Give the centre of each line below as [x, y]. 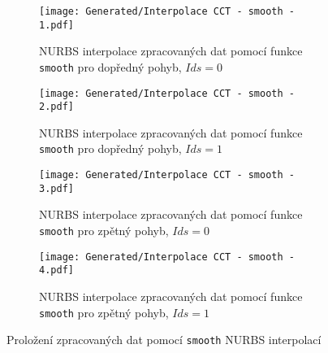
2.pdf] [56, 107]
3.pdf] [56, 188]
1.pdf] [56, 25]
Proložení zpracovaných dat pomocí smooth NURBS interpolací [164, 340]
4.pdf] [56, 270]
